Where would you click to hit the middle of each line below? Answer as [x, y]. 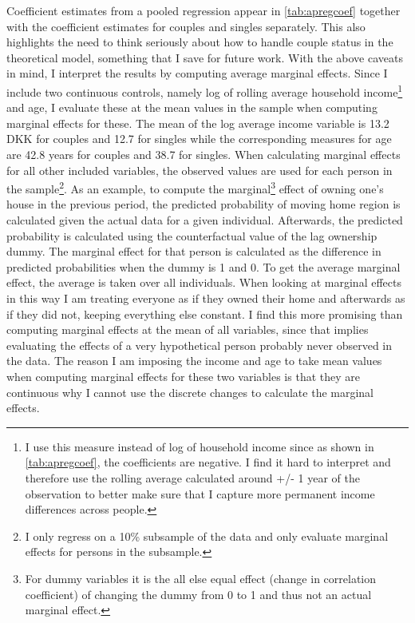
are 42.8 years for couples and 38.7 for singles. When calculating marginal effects [204, 154]
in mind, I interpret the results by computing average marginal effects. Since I [197, 73]
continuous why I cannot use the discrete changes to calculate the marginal [190, 392]
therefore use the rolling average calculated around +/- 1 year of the [192, 477]
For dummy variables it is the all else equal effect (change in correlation [201, 578]
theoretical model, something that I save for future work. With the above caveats [205, 57]
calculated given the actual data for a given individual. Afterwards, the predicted [205, 220]
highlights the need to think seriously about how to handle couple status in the [200, 42]
